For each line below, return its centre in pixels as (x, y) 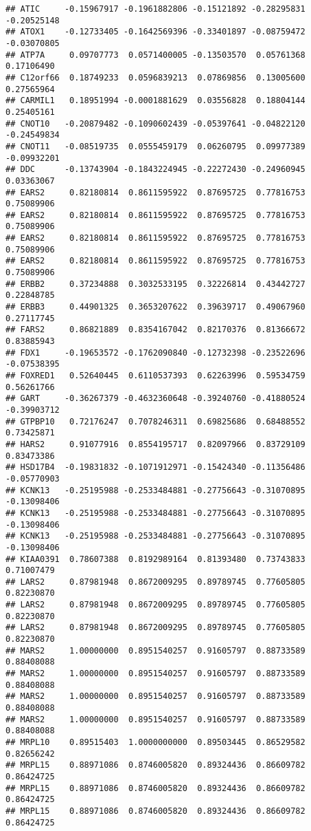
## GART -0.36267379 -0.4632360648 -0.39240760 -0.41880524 (155, 399)
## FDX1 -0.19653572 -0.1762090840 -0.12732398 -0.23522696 (155, 353)
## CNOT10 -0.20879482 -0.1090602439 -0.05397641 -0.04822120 (155, 123)
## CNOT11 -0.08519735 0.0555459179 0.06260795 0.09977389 (155, 146)
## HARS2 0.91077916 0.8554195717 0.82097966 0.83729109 (155, 444)
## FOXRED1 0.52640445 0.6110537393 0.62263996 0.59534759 (155, 376)
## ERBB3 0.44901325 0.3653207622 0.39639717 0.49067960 (155, 307)
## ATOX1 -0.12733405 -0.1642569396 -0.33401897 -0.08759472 (155, 32)
